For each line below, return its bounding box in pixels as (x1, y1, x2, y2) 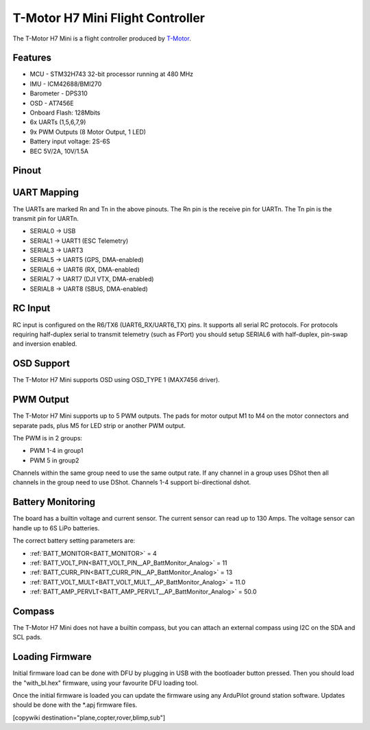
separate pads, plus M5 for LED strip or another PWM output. (12, 421, 186, 429)
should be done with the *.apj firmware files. (12, 700, 138, 709)
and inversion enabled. (12, 340, 77, 348)
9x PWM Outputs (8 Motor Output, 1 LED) (29, 128, 147, 136)
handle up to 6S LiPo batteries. (12, 523, 100, 532)
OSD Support (12, 357, 70, 370)
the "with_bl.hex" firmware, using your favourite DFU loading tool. (12, 679, 199, 687)
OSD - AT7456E (29, 99, 75, 107)
